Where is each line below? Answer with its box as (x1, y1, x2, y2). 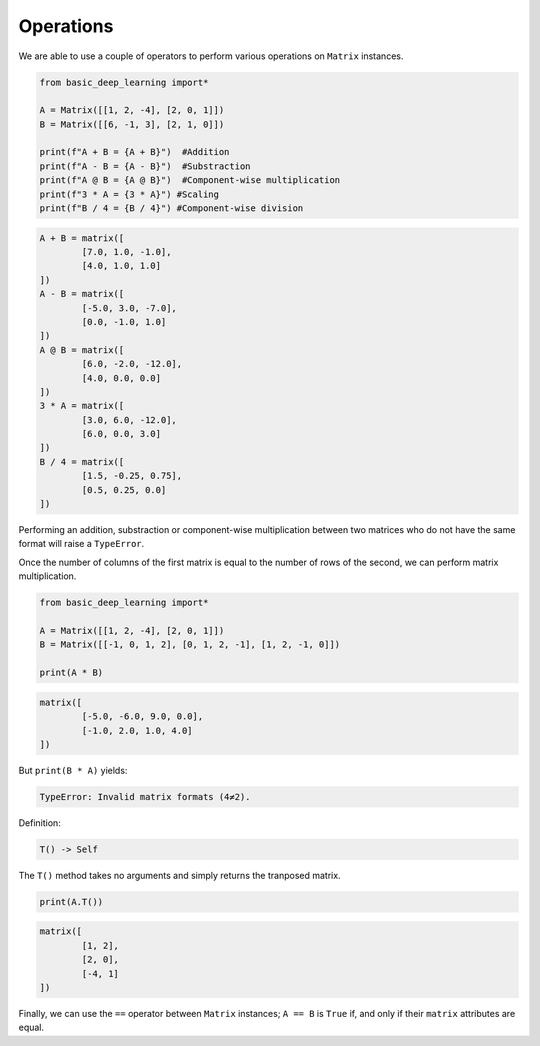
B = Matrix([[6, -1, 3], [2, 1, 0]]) (39, 118, 225, 130)
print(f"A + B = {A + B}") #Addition (39, 146, 230, 158)
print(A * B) (39, 667, 104, 679)
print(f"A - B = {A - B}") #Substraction (39, 160, 251, 172)
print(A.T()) (39, 896, 104, 907)
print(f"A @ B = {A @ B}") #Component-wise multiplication (39, 175, 341, 186)
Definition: (18, 816, 62, 829)
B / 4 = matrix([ (39, 456, 125, 467)
